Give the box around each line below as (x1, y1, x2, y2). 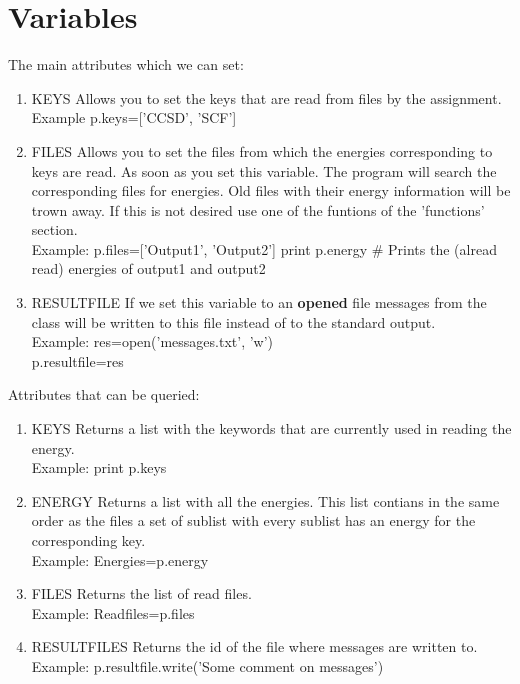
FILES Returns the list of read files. (31, 583, 252, 604)
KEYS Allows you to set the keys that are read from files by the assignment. (31, 87, 502, 108)
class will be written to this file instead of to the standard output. (31, 311, 436, 332)
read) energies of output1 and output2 (31, 258, 266, 279)
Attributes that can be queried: (8, 384, 200, 405)
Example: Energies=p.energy (31, 549, 209, 570)
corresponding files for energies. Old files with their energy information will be (31, 180, 511, 201)
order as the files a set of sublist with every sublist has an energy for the (31, 510, 476, 531)
